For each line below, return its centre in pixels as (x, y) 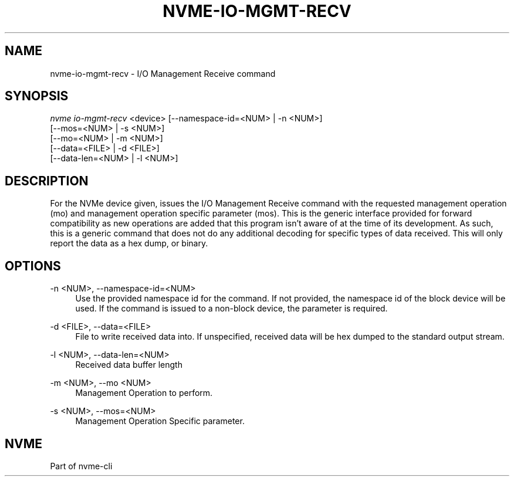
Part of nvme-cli (81, 466)
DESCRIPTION (47, 181)
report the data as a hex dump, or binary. (129, 243)
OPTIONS (33, 266)
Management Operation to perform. (144, 393)
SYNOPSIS (37, 96)
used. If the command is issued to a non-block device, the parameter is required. (231, 309)
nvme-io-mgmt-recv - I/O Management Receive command (163, 73)
